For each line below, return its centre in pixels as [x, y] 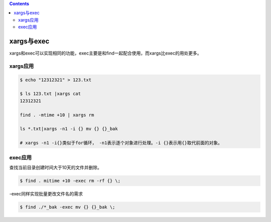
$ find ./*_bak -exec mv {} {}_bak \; [67, 207]
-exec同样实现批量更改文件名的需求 [46, 193]
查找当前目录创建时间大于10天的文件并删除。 [56, 167]
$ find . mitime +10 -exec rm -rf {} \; [70, 181]
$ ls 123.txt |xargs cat [50, 94]
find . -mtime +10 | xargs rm [57, 115]
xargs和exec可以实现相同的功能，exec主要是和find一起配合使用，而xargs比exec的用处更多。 [105, 53]
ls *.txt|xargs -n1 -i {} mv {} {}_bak [69, 129]
